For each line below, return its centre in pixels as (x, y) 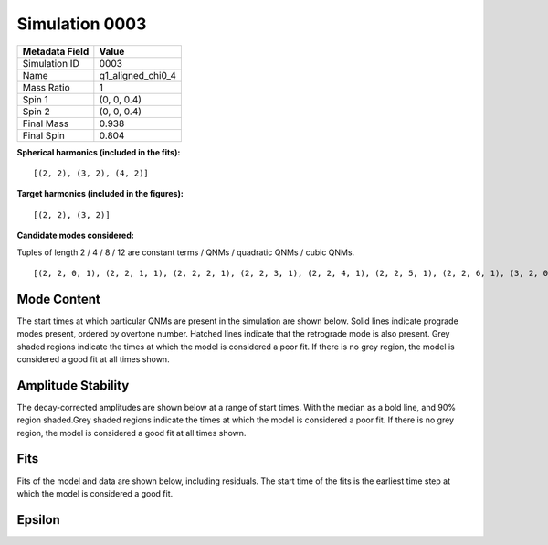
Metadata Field (56, 51)
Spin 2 (36, 112)
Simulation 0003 (82, 24)
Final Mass (46, 123)
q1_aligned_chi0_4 (138, 75)
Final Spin (44, 135)
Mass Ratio (46, 87)
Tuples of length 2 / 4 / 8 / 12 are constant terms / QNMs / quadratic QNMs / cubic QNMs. (186, 252)
